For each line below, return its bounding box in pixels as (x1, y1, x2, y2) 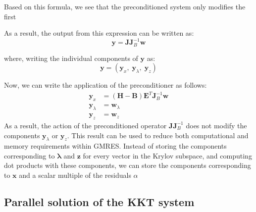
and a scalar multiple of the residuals (19, 170, 131, 180)
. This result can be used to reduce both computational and (67, 130, 249, 140)
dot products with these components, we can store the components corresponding (4, 160, 251, 170)
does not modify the (186, 120, 247, 130)
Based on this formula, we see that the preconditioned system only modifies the (4, 1, 246, 11)
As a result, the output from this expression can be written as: (4, 28, 194, 38)
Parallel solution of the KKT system (4, 194, 195, 210)
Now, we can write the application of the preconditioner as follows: (4, 80, 207, 90)
